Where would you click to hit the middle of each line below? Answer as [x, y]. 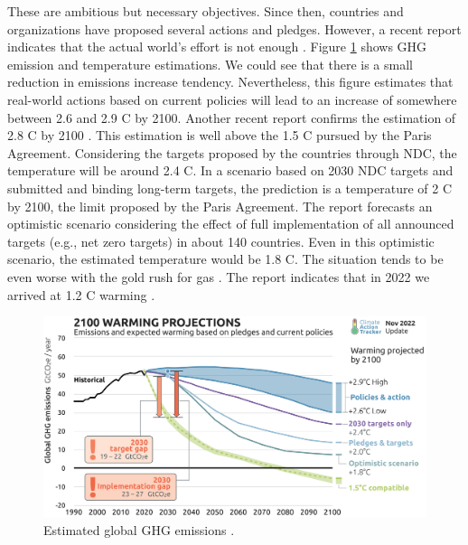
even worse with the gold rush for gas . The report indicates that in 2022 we [219, 276]
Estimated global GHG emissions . [139, 530]
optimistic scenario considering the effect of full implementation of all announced [231, 224]
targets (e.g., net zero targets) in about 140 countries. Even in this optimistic [221, 241]
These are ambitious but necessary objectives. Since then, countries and [206, 11]
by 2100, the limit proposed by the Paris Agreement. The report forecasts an [220, 206]
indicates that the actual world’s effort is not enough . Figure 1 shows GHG [217, 47]
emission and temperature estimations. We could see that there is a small [210, 64]
